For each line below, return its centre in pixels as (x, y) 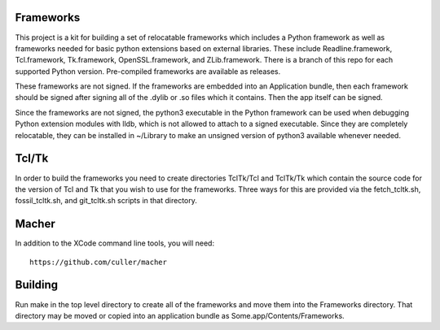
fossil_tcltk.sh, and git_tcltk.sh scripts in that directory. (106, 201)
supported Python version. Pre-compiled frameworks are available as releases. (148, 71)
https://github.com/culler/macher (98, 262)
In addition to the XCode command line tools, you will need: (115, 243)
